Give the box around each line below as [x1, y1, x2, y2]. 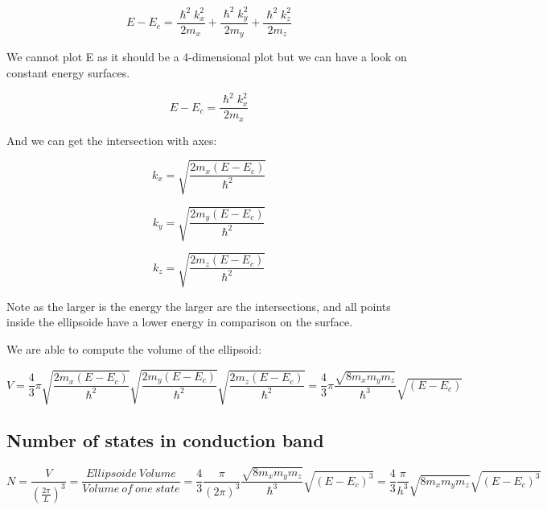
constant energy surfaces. [6, 64, 130, 81]
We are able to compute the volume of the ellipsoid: [6, 341, 262, 358]
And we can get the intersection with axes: [6, 131, 217, 148]
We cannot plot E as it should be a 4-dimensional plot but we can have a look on [6, 48, 407, 65]
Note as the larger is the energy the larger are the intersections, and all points [6, 297, 391, 314]
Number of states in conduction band [6, 428, 324, 453]
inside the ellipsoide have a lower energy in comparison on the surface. [6, 313, 353, 330]
